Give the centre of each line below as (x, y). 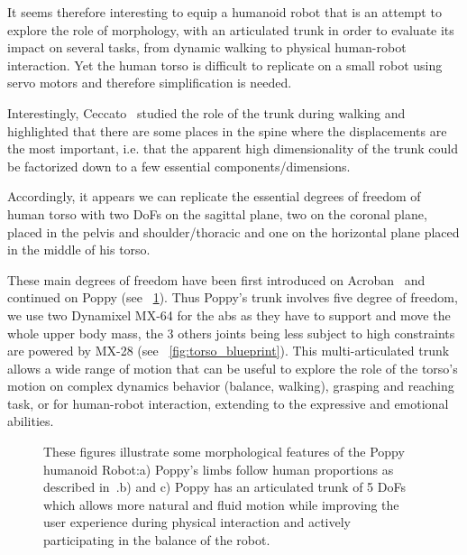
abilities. (31, 421)
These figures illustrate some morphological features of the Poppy (224, 452)
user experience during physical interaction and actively (197, 522)
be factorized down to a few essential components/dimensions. (179, 166)
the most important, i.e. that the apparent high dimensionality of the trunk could (233, 148)
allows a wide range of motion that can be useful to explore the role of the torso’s (233, 368)
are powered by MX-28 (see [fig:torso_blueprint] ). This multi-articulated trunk (229, 351)
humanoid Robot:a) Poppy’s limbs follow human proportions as (219, 469)
